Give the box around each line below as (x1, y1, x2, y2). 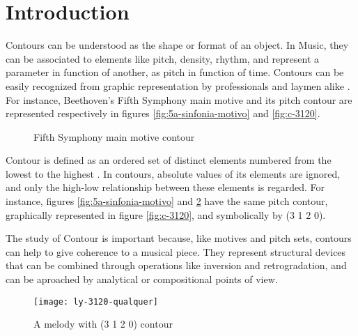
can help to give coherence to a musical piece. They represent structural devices (6, 244, 346, 259)
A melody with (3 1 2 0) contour (33, 316, 173, 331)
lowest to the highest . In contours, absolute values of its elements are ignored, (6, 166, 341, 181)
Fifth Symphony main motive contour (33, 129, 195, 144)
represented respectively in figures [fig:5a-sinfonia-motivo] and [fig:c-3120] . (6, 106, 320, 121)
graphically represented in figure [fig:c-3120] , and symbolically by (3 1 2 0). (6, 207, 326, 222)
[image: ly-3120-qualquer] (33, 296, 158, 307)
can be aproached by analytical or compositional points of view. (6, 272, 278, 287)
